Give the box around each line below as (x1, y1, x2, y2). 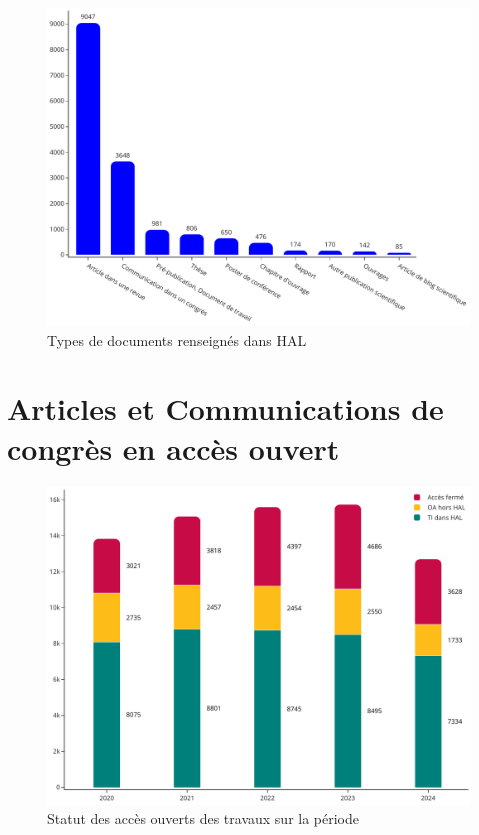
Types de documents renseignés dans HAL (47, 329, 307, 350)
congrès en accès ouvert (7, 427, 340, 468)
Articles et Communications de (7, 388, 444, 429)
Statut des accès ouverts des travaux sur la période (47, 808, 360, 829)
